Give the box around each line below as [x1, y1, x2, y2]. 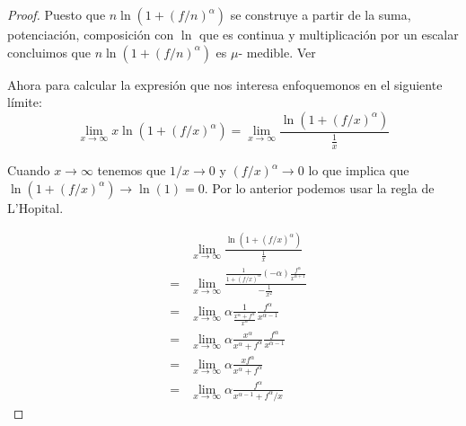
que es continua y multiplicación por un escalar [198, 25, 459, 43]
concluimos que [7, 42, 92, 61]
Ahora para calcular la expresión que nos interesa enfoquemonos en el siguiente [7, 75, 443, 93]
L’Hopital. [7, 198, 64, 217]
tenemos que [97, 161, 166, 179]
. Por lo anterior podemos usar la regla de [204, 178, 435, 197]
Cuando [7, 161, 50, 179]
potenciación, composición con [7, 25, 174, 43]
